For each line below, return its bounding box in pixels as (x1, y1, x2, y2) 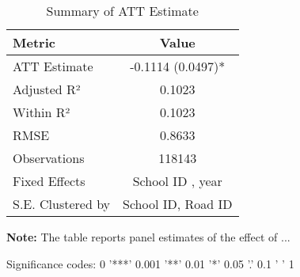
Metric (13, 33, 55, 51)
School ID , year (132, 172, 222, 190)
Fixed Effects (13, 172, 85, 190)
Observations (13, 149, 85, 167)
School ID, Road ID (123, 195, 233, 213)
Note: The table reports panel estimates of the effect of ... (6, 229, 291, 245)
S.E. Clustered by (13, 195, 111, 213)
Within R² (13, 103, 70, 121)
